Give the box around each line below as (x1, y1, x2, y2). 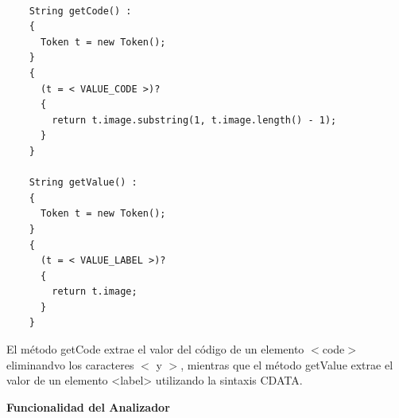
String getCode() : (29, 5, 132, 17)
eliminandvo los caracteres (6, 356, 134, 373)
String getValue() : (29, 177, 138, 189)
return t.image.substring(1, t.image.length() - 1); (52, 114, 337, 126)
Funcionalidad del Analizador (6, 398, 170, 415)
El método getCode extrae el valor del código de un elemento (6, 341, 304, 357)
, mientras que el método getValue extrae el (180, 356, 393, 373)
